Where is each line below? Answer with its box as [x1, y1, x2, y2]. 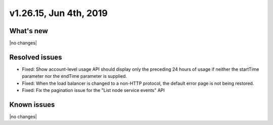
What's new [9, 27, 48, 35]
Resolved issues [9, 53, 63, 61]
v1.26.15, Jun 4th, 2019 [9, 8, 108, 19]
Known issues [9, 100, 55, 109]
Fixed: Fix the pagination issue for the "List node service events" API [22, 87, 165, 93]
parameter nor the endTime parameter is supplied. [22, 73, 127, 79]
